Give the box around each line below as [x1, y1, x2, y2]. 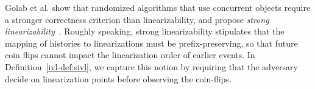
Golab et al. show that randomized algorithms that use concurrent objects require [5, 1, 311, 13]
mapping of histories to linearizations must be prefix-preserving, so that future [5, 36, 298, 49]
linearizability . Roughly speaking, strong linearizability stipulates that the [5, 25, 285, 38]
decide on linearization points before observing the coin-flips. [5, 72, 232, 85]
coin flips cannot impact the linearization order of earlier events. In [5, 48, 255, 61]
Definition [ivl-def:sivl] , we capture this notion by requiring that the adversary [5, 60, 298, 73]
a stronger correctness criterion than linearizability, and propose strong [5, 13, 269, 25]
